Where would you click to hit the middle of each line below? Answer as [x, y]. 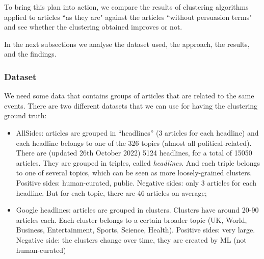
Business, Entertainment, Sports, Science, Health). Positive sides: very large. [136, 230]
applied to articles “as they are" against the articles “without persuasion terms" [128, 17]
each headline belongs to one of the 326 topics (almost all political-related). [134, 143]
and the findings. [30, 54]
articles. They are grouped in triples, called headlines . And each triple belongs [138, 162]
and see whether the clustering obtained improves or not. [93, 27]
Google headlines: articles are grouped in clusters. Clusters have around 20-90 [137, 210]
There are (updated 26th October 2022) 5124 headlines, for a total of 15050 [134, 153]
